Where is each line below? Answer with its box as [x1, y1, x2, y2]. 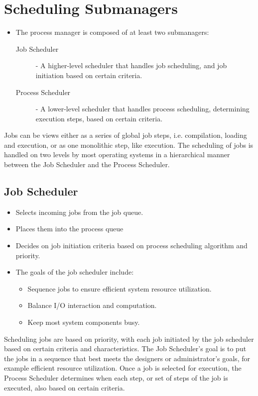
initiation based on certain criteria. [35, 70, 142, 80]
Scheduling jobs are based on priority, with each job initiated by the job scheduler [4, 333, 254, 344]
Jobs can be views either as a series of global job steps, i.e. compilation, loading [4, 130, 247, 140]
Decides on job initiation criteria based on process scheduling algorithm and [15, 240, 248, 251]
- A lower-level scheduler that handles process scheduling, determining [35, 103, 250, 114]
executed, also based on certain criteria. [4, 382, 125, 393]
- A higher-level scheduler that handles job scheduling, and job [35, 60, 227, 71]
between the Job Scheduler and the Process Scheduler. [4, 159, 170, 170]
